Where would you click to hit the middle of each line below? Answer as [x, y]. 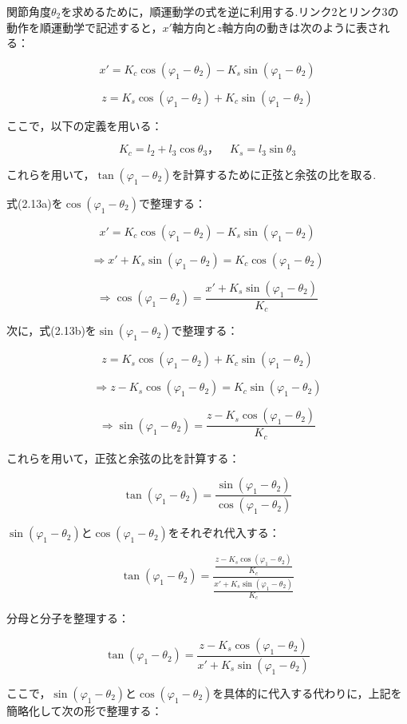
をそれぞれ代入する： [224, 533]
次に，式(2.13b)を [51, 330]
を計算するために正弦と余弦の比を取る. [274, 174]
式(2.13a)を [35, 203]
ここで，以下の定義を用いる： [85, 125]
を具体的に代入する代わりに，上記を [307, 692]
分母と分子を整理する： [68, 618]
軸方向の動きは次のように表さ [300, 27]
